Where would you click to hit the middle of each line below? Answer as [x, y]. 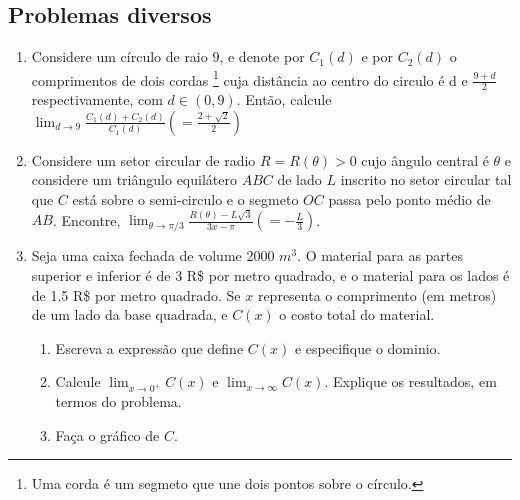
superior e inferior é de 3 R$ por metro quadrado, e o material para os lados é [270, 274]
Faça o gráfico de [107, 434]
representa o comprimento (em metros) [377, 294]
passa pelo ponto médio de [409, 199]
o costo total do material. [357, 314]
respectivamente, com [97, 99]
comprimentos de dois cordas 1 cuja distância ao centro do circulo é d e [249, 78]
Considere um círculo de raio [119, 56]
